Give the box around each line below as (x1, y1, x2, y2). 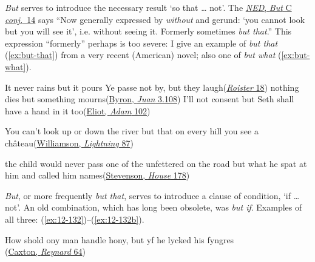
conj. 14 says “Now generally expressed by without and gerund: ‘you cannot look (5, 13, 305, 25)
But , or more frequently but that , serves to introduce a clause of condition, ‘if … (5, 189, 300, 201)
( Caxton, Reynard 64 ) (5, 245, 86, 258)
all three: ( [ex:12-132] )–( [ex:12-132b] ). (5, 212, 144, 225)
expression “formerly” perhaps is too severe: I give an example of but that (5, 36, 278, 49)
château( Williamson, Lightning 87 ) (5, 136, 134, 149)
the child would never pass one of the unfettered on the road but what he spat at (5, 157, 307, 169)
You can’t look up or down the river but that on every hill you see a (5, 125, 259, 137)
